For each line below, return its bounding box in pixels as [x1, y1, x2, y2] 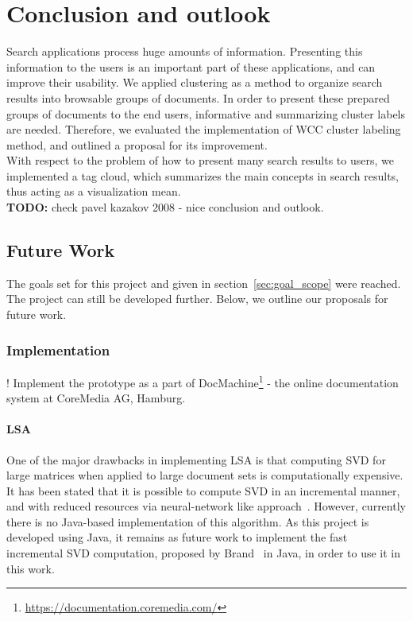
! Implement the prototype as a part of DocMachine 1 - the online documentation [6, 371, 399, 390]
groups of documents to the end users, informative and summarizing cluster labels [6, 105, 406, 122]
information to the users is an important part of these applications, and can [6, 58, 376, 75]
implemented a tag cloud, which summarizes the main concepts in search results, [6, 167, 399, 184]
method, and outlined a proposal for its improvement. [6, 136, 268, 153]
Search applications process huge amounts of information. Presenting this [6, 43, 363, 60]
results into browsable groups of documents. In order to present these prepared [6, 89, 390, 106]
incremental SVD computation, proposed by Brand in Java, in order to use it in [6, 545, 401, 561]
